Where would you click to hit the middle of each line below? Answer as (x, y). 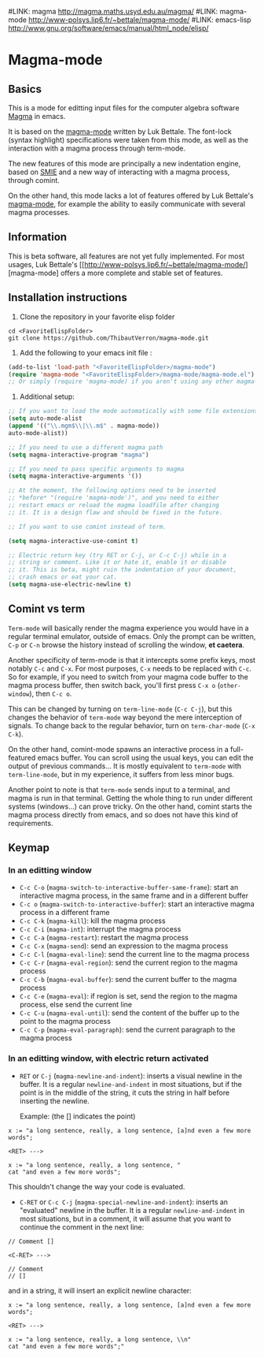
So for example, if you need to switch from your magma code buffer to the (128, 676)
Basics (25, 89)
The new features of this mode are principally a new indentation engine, (125, 164)
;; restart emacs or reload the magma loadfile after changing (114, 505)
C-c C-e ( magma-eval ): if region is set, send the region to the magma (128, 996)
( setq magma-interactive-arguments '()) (75, 476)
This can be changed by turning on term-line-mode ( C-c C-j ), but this (120, 709)
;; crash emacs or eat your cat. (63, 577)
